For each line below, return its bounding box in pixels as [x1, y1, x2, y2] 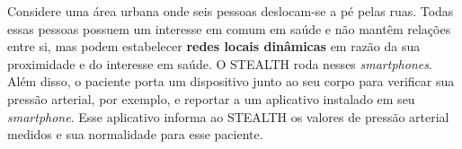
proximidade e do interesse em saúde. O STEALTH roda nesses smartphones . [7, 54, 432, 73]
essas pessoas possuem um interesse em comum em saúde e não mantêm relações [7, 19, 451, 38]
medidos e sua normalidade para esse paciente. [7, 125, 263, 144]
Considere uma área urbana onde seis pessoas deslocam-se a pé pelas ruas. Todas [7, 2, 454, 20]
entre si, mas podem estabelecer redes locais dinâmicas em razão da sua [7, 37, 421, 56]
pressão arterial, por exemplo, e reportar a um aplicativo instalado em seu [7, 89, 415, 108]
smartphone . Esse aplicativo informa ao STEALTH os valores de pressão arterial [7, 107, 449, 126]
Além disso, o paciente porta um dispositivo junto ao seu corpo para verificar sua [7, 72, 455, 91]
